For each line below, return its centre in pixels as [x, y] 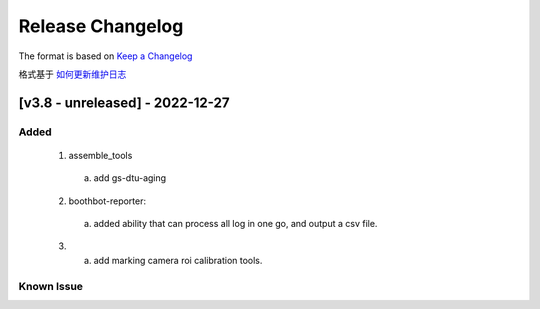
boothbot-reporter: [107, 201]
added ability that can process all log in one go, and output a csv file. [235, 224]
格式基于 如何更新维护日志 [72, 74]
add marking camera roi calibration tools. [178, 260]
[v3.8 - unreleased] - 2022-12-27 [124, 102]
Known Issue [51, 286]
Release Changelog [101, 26]
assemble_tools [100, 155]
